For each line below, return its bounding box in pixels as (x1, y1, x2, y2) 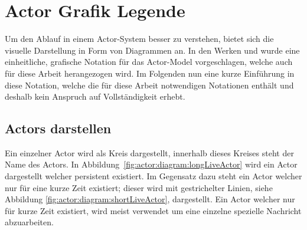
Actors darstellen (5, 119, 112, 137)
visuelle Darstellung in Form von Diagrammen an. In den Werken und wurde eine (5, 44, 300, 56)
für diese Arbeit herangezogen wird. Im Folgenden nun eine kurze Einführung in (5, 67, 295, 79)
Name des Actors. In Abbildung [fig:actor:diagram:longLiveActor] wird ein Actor (5, 158, 298, 170)
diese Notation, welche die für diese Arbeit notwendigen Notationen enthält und (5, 78, 294, 91)
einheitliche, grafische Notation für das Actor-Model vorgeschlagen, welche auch (5, 55, 293, 68)
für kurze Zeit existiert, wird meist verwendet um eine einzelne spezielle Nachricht (5, 204, 302, 216)
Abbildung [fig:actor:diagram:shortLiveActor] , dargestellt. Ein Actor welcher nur (5, 193, 295, 205)
